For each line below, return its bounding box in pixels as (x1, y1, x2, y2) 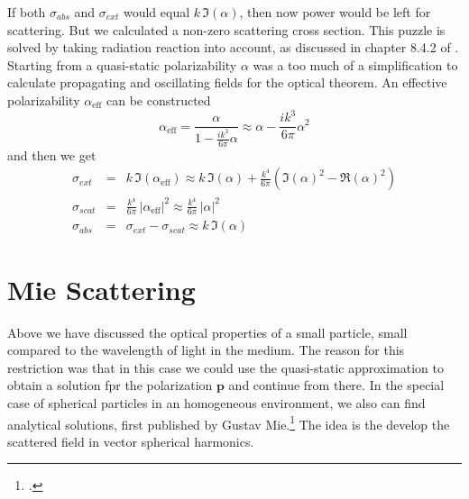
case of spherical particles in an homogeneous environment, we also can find (7, 393, 426, 412)
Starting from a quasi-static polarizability (7, 55, 237, 74)
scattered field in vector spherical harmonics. (7, 431, 254, 450)
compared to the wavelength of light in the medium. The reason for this (7, 340, 405, 359)
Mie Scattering (7, 270, 196, 307)
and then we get (7, 145, 97, 164)
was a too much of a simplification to (253, 55, 458, 74)
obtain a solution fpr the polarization (7, 376, 213, 395)
